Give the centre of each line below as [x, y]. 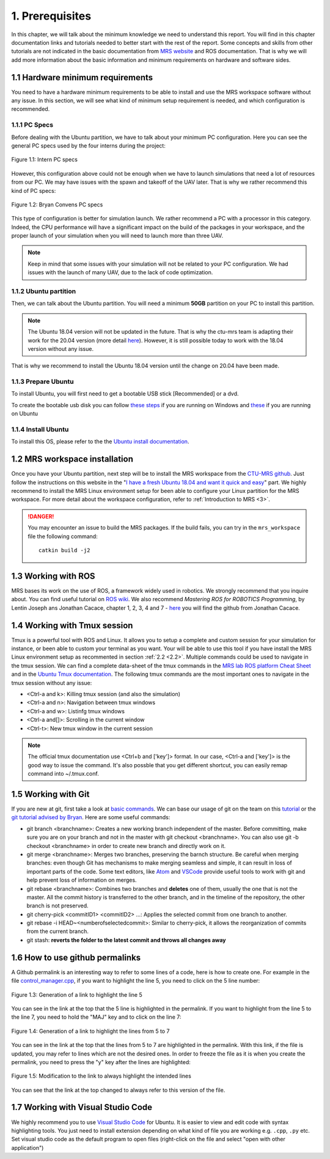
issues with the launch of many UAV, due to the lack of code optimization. [120, 272]
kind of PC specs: [34, 190]
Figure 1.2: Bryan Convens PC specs [57, 204]
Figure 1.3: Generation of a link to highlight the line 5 [77, 994]
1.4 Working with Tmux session [72, 625]
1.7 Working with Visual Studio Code [82, 1107]
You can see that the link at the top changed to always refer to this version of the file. [118, 1090]
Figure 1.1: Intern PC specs [44, 160]
